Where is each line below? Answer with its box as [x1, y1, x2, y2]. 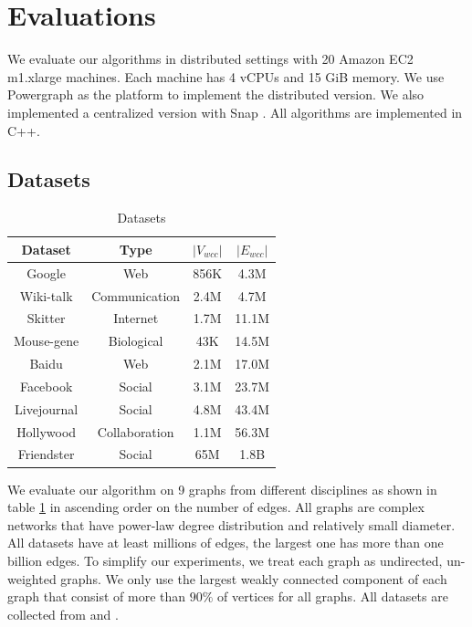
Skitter [26, 308, 66, 328]
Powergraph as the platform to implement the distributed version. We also [7, 85, 425, 104]
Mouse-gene [14, 331, 79, 350]
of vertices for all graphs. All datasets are [217, 587, 448, 606]
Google [26, 263, 66, 282]
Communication [91, 286, 181, 305]
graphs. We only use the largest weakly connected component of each [60, 569, 447, 588]
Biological [108, 331, 163, 350]
